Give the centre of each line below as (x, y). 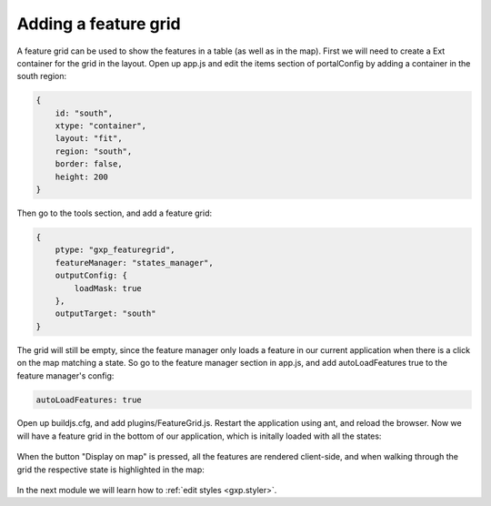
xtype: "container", (101, 126)
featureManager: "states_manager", (134, 263)
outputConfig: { (91, 276)
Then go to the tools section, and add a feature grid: (115, 213)
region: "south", (94, 151)
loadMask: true (108, 288)
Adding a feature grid (99, 24)
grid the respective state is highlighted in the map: (110, 470)
